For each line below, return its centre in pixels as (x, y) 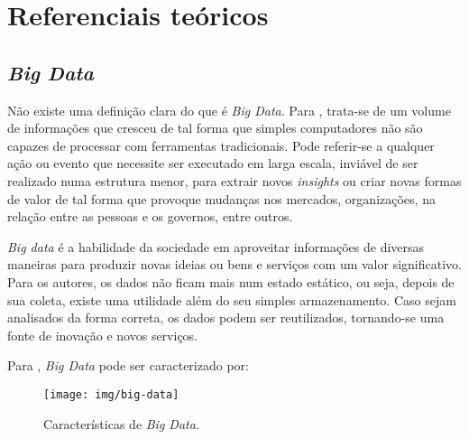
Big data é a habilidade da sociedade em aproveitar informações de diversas (216, 246)
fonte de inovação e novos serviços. (103, 335)
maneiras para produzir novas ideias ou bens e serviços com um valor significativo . (234, 264)
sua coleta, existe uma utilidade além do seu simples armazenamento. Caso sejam (232, 299)
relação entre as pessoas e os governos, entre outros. (150, 216)
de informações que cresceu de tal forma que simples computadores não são (215, 128)
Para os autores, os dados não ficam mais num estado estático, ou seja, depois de (231, 281)
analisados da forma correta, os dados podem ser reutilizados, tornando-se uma (226, 318)
